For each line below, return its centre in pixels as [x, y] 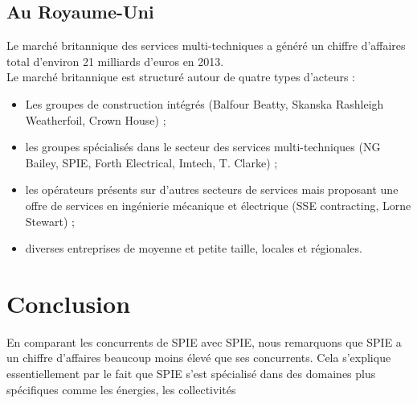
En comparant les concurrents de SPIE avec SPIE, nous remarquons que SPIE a [204, 341]
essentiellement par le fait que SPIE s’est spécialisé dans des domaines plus [191, 374]
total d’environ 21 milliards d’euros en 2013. [115, 61]
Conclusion [69, 303]
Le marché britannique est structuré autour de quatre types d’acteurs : [181, 77]
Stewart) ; [50, 221]
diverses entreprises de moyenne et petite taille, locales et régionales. [194, 248]
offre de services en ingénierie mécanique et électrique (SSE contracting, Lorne [218, 205]
